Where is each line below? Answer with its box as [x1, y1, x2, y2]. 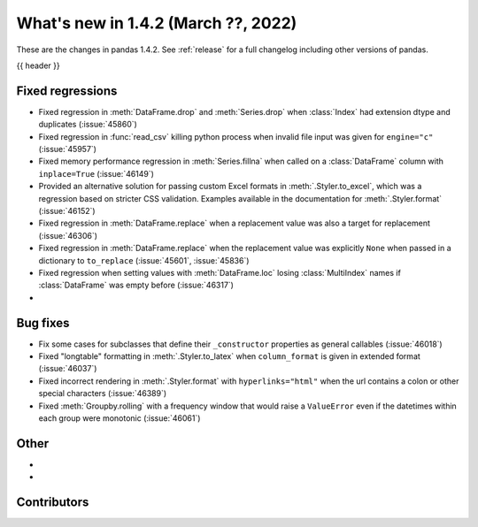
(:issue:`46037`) [38, 363, 97, 374]
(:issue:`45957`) [38, 144, 97, 155]
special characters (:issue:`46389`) [38, 388, 167, 399]
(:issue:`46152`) [38, 205, 96, 216]
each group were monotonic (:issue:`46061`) [38, 412, 201, 424]
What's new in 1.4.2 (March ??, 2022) [16, 13, 297, 33]
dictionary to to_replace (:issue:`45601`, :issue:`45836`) [38, 255, 250, 265]
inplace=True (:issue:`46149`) [38, 168, 155, 179]
